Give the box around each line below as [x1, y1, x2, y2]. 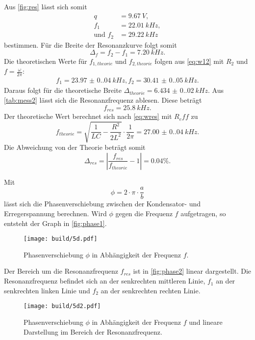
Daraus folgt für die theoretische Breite [4, 85, 122, 95]
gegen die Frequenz [115, 208, 173, 219]
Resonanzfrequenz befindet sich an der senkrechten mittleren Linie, [4, 276, 205, 286]
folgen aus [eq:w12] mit [154, 56, 224, 66]
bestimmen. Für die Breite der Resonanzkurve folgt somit [4, 39, 177, 50]
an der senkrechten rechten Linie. [101, 285, 201, 295]
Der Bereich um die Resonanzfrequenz [4, 266, 118, 276]
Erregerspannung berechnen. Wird [4, 208, 107, 219]
